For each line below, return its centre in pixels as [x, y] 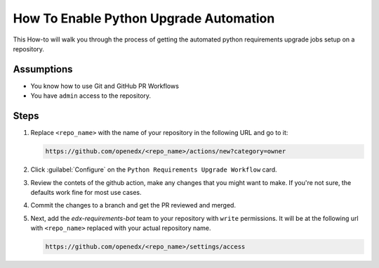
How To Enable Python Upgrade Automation [144, 18]
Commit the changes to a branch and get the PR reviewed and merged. [133, 205]
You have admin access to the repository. [91, 96]
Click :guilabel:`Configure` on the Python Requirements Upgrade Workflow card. [154, 170]
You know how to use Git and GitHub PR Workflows [105, 86]
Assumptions [43, 69]
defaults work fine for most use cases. [86, 192]
